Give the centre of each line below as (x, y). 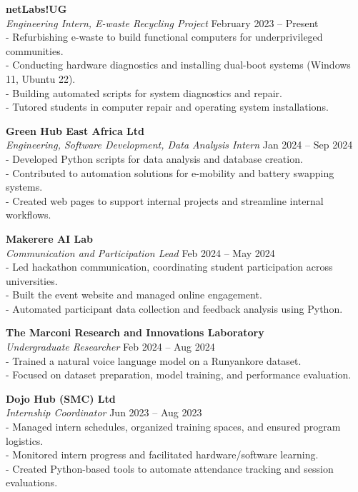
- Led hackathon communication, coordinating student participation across (169, 267)
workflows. (29, 215)
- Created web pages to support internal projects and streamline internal (165, 200)
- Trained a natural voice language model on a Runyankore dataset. (154, 360)
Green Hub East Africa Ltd (75, 130)
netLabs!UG (36, 9)
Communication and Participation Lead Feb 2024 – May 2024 (140, 252)
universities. (32, 280)
